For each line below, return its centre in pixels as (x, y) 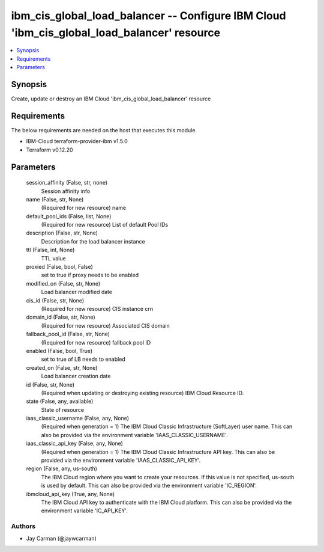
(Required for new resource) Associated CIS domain (106, 325)
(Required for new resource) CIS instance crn (97, 308)
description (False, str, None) (62, 233)
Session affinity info (66, 191)
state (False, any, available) (60, 401)
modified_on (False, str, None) (63, 283)
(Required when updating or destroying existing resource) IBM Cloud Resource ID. (142, 393)
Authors (23, 526)
